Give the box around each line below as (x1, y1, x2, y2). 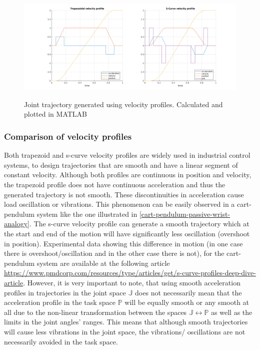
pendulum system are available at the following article (4, 257, 170, 268)
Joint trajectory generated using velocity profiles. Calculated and (24, 99, 223, 109)
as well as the (211, 306, 252, 317)
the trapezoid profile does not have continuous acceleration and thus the (4, 179, 225, 190)
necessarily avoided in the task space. (4, 336, 118, 346)
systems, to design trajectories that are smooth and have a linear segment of (4, 159, 238, 170)
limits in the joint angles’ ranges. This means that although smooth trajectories (4, 316, 248, 327)
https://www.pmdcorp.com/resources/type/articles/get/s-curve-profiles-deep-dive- (4, 267, 256, 278)
